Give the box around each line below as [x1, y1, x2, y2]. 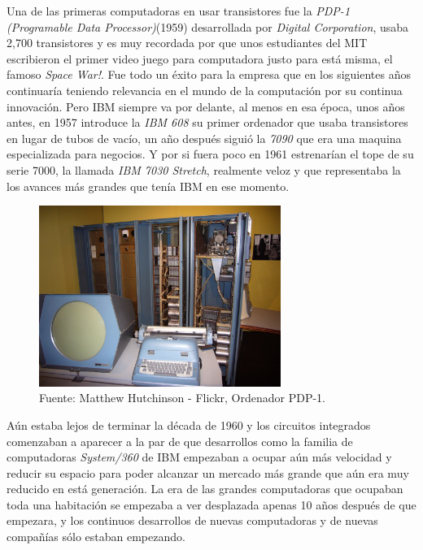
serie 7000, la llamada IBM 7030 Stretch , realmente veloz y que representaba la [7, 161, 401, 178]
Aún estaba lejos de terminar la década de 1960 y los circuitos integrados [7, 416, 371, 433]
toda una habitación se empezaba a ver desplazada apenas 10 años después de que [7, 496, 416, 513]
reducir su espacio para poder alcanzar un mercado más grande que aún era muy [7, 464, 409, 481]
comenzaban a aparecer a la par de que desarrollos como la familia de [7, 432, 353, 449]
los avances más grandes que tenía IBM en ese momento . [7, 177, 290, 194]
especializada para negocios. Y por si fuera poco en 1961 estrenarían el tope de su [7, 145, 414, 162]
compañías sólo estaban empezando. [7, 528, 185, 545]
